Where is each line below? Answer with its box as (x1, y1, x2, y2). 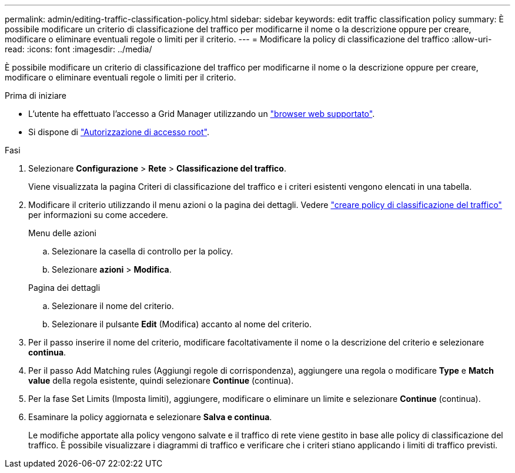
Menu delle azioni (28, 228, 96, 238)
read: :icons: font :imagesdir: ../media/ (5, 44, 152, 54)
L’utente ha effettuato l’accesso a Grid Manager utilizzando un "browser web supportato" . (28, 109, 375, 119)
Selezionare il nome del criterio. (52, 301, 174, 311)
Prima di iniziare (5, 90, 66, 100)
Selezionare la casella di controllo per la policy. (52, 246, 233, 256)
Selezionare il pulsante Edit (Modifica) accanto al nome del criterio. (52, 319, 312, 329)
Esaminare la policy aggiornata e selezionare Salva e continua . (28, 412, 272, 422)
